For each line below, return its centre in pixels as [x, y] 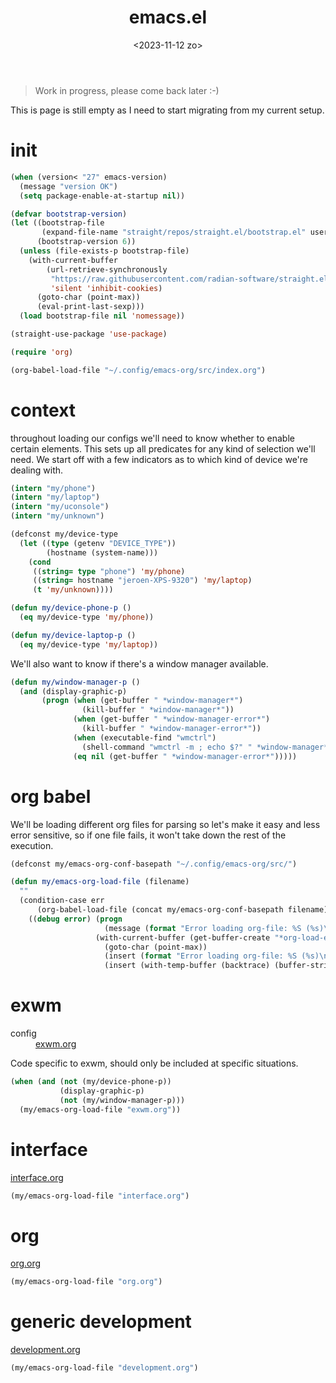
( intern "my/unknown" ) [57, 516]
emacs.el [168, 17]
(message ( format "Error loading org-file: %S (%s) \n [218, 928]
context [43, 410]
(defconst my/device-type [64, 534]
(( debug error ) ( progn [75, 919]
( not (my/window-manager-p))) [122, 1100]
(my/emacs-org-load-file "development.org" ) [104, 1368]
